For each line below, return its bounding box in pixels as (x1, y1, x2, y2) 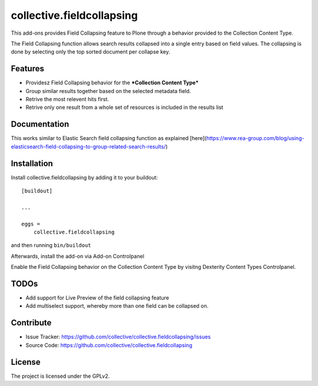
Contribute (11, 318, 52, 328)
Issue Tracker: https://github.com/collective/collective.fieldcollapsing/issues (25, 333, 211, 341)
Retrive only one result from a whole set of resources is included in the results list (25, 104, 224, 111)
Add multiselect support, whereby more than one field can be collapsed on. (25, 302, 209, 310)
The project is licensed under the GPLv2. (11, 372, 110, 380)
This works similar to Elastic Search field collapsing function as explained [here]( (11, 135, 207, 142)
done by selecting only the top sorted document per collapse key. (11, 48, 170, 55)
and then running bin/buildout (11, 242, 91, 249)
